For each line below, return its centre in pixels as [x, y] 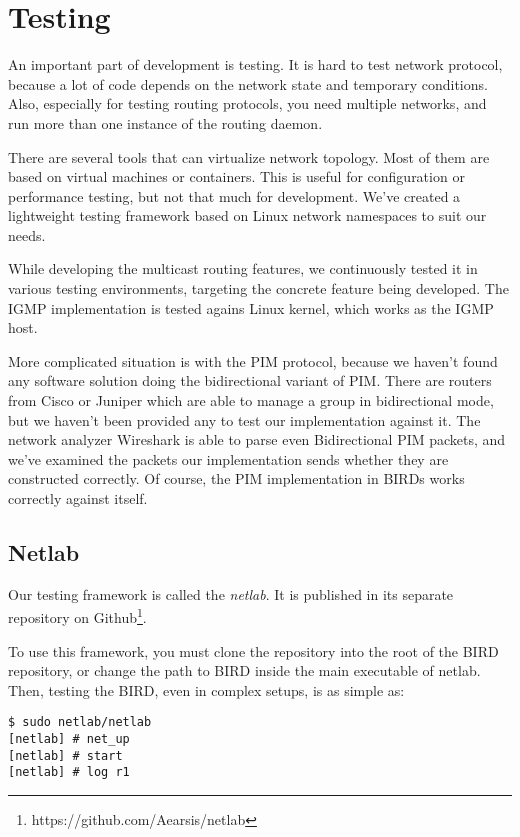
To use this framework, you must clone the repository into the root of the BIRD [253, 650]
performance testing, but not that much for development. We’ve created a [234, 195]
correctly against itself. [78, 498]
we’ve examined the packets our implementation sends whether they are [228, 458]
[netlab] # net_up [69, 739]
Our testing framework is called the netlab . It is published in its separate [231, 593]
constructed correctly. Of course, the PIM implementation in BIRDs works [236, 478]
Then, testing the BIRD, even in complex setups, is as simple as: [206, 689]
